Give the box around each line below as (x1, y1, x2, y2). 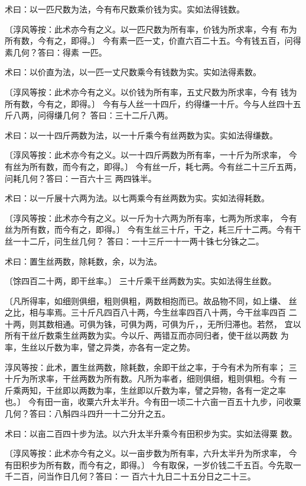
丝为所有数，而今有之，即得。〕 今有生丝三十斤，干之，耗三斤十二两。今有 (5, 223, 293, 236)
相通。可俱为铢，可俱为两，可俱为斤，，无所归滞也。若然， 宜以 (54, 317, 301, 330)
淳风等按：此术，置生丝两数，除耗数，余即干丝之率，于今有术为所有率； (5, 361, 286, 373)
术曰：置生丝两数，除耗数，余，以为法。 (5, 255, 162, 267)
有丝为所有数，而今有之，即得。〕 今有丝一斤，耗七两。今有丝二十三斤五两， (5, 160, 301, 172)
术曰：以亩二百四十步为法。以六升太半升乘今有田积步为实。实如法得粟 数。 (5, 427, 297, 439)
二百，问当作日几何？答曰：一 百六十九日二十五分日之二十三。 (12, 470, 256, 482)
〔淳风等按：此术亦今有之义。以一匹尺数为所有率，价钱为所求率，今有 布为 (5, 22, 297, 35)
